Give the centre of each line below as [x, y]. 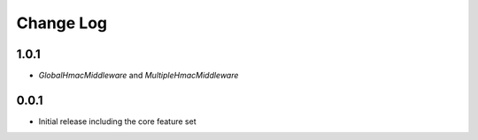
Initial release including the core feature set [117, 121]
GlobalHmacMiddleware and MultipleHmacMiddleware [139, 76]
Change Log [62, 23]
